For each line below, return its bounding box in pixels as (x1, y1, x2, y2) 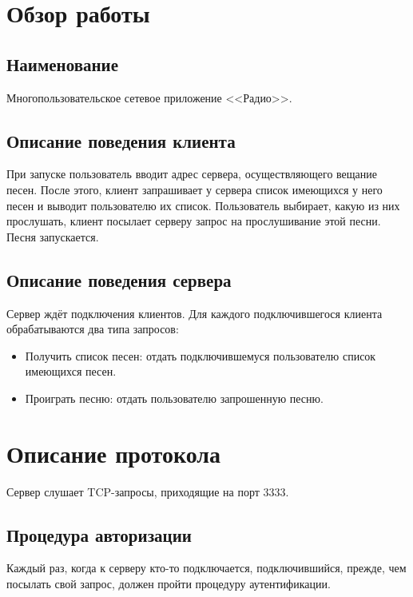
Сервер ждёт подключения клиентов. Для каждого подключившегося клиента (6, 304, 383, 321)
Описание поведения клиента (6, 128, 236, 153)
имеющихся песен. (25, 363, 117, 380)
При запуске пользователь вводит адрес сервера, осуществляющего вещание (6, 165, 377, 182)
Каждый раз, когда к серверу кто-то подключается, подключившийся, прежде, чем (6, 559, 407, 576)
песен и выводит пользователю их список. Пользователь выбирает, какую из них (6, 197, 400, 213)
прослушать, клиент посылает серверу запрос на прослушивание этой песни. (6, 213, 381, 229)
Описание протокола (6, 436, 221, 469)
